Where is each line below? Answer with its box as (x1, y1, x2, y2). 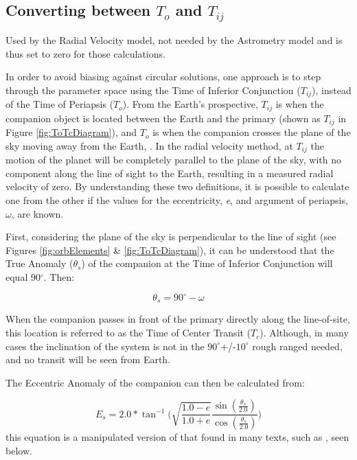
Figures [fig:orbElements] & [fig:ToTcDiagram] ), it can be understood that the (5, 242, 334, 257)
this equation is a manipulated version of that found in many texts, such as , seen (5, 430, 349, 444)
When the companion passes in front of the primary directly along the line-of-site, (5, 312, 350, 326)
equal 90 (5, 269, 41, 284)
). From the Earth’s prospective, (122, 97, 258, 111)
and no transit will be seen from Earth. (5, 352, 171, 367)
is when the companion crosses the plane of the (152, 125, 351, 139)
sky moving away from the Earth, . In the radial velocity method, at (5, 138, 293, 152)
